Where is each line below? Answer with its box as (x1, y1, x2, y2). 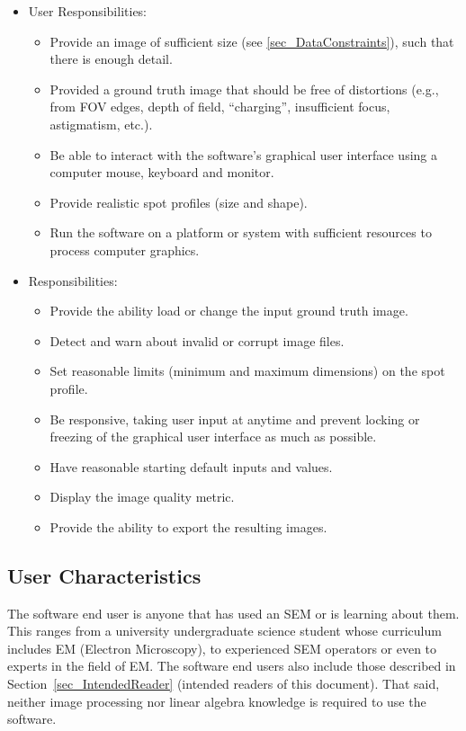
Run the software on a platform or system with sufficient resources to (49, 223, 432, 242)
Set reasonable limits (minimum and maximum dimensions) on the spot (49, 361, 445, 380)
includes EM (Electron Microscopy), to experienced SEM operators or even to (7, 638, 437, 657)
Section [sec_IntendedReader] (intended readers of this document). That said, (7, 674, 440, 693)
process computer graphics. (49, 240, 200, 259)
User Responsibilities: (28, 2, 148, 20)
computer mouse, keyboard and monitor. (49, 163, 274, 182)
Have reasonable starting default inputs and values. (49, 457, 333, 476)
